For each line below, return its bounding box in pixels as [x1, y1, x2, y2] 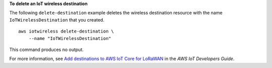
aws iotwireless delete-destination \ [18, 28, 114, 34]
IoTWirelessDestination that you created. [9, 16, 105, 22]
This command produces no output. [9, 46, 84, 52]
